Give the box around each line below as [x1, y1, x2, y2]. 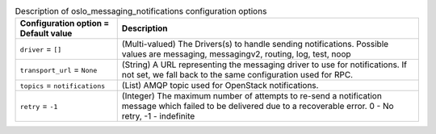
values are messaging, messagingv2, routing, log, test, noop [121, 48, 351, 60]
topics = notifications [19, 80, 106, 91]
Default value [19, 28, 73, 40]
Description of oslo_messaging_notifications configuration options [15, 6, 267, 17]
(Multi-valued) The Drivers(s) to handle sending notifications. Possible [121, 39, 389, 50]
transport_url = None [19, 65, 98, 76]
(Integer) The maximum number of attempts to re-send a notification [121, 90, 383, 102]
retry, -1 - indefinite [121, 111, 195, 122]
